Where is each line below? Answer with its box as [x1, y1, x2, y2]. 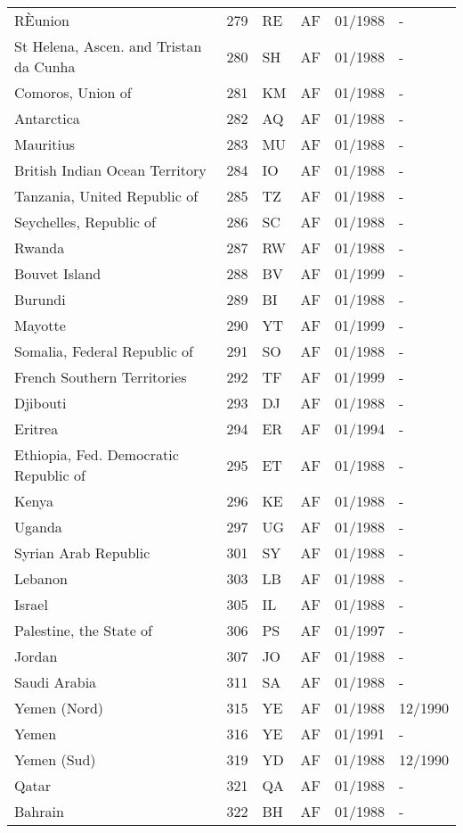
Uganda [14, 516, 62, 537]
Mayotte [14, 315, 66, 335]
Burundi [14, 289, 66, 309]
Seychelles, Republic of [14, 211, 156, 232]
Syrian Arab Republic [14, 542, 150, 563]
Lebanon [14, 568, 68, 589]
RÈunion [14, 10, 69, 30]
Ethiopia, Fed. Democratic [14, 444, 179, 465]
